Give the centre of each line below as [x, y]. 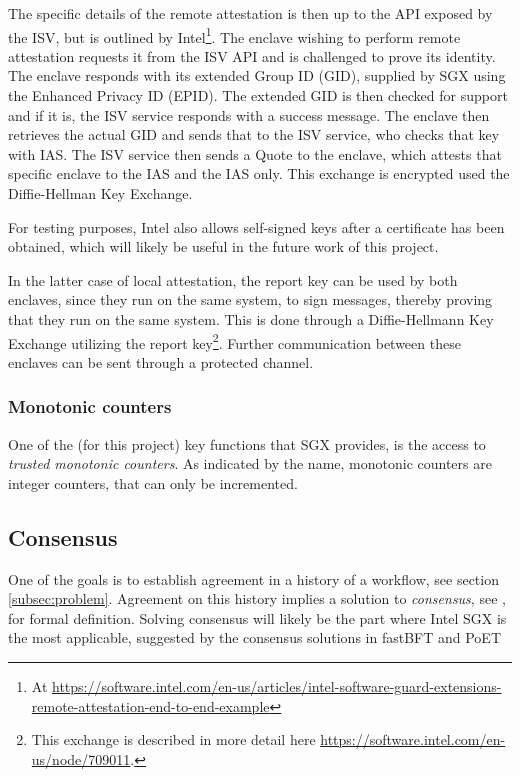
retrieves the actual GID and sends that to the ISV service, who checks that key [254, 134]
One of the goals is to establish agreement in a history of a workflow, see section [253, 578]
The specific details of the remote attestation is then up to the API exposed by [250, 13]
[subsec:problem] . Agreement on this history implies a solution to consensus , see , [257, 598]
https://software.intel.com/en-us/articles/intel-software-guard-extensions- [277, 685]
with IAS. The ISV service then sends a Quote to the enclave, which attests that [255, 153]
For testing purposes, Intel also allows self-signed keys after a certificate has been [256, 226]
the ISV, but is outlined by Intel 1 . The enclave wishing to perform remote [234, 35]
